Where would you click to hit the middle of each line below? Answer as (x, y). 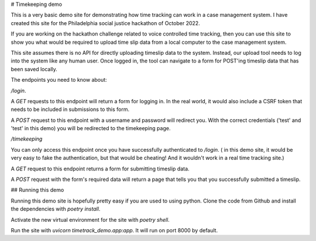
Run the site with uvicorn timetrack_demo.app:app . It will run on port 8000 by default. (114, 230)
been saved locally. (34, 69)
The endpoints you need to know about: (59, 80)
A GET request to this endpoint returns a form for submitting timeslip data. (100, 169)
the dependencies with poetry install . (56, 209)
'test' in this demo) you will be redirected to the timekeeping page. (91, 128)
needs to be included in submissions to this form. (70, 109)
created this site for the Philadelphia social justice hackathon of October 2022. (105, 23)
